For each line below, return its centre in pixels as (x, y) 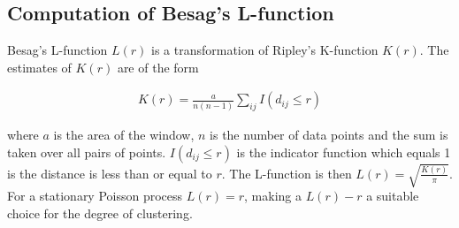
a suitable (393, 196)
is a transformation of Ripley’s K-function (264, 50)
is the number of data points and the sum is (329, 135)
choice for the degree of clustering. (100, 213)
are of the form (158, 67)
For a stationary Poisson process (95, 196)
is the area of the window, (124, 135)
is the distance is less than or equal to (110, 173)
